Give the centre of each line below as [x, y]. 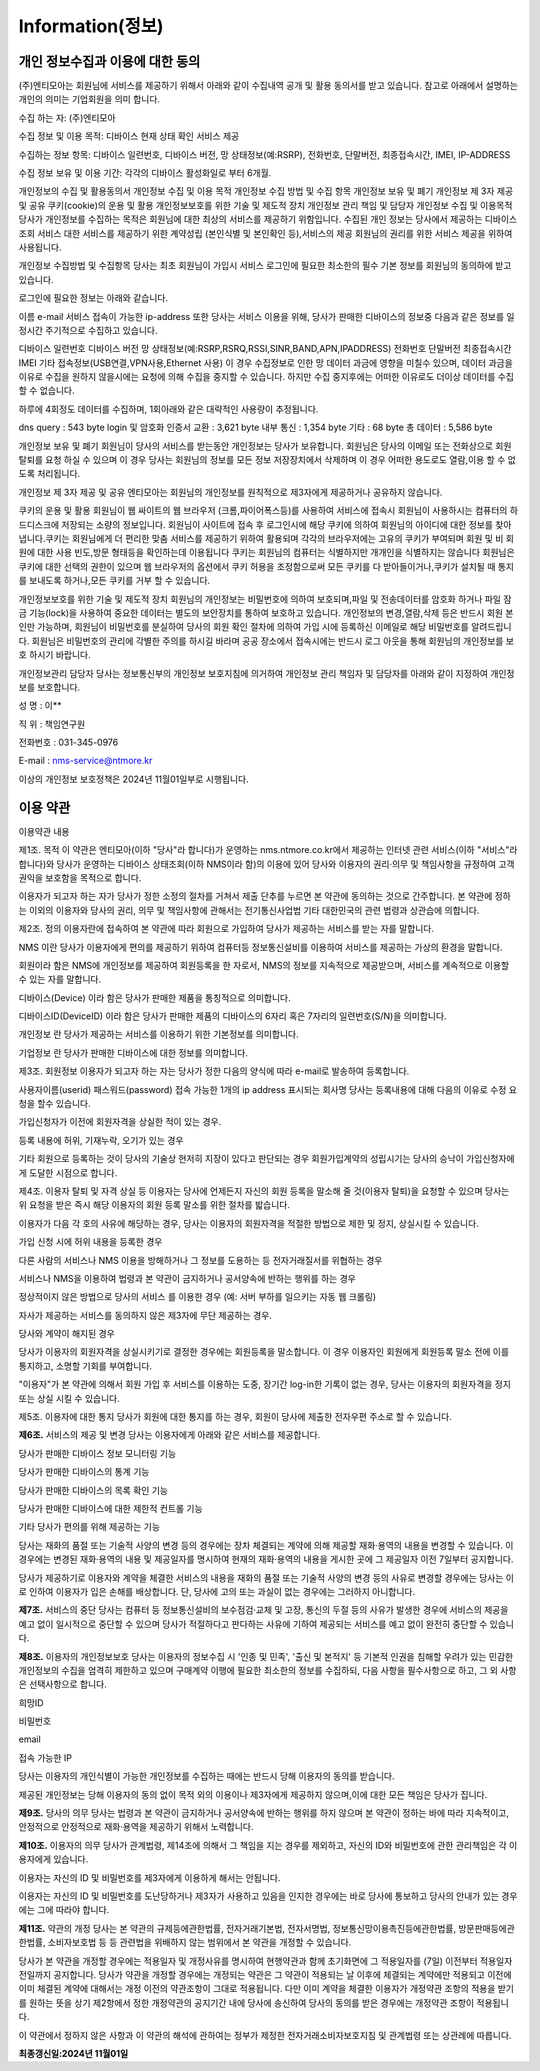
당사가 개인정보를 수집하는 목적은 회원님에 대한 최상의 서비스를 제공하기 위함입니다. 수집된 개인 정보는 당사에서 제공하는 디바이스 [268, 219]
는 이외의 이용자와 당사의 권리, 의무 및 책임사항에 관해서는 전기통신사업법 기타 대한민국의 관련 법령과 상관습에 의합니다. [249, 910]
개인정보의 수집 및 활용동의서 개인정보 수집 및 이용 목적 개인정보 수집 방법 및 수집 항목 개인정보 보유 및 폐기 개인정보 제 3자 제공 [266, 191]
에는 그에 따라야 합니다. [64, 1910]
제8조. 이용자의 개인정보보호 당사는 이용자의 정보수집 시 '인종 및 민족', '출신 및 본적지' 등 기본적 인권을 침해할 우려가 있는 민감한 [266, 1656]
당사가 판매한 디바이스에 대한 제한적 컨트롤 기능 [111, 1508]
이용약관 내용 [44, 831]
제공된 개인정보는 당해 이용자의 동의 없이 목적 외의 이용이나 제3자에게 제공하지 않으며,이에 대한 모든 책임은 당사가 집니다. [253, 1794]
